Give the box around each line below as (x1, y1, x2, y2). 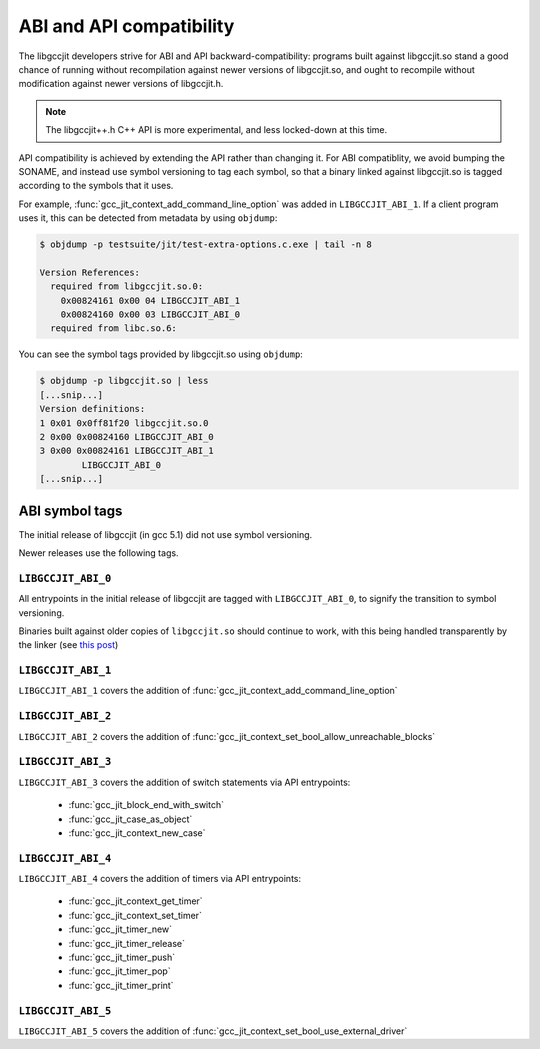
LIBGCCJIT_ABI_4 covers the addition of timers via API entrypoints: (18, 873, 302, 885)
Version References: (39, 266, 140, 278)
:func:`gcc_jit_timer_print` (68, 979, 174, 991)
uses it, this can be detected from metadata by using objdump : (18, 212, 278, 224)
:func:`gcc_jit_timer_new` (68, 923, 173, 935)
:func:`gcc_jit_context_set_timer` (68, 909, 202, 921)
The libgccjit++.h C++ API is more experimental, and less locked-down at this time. (45, 124, 388, 136)
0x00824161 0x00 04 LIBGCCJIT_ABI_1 (60, 295, 240, 306)
